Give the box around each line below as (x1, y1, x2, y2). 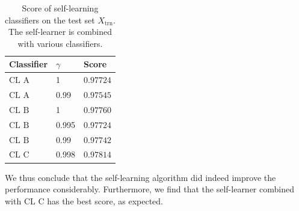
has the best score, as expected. (47, 194, 164, 207)
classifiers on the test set (5, 13, 95, 26)
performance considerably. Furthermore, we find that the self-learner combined (5, 183, 294, 195)
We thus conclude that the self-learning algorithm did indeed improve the (5, 171, 276, 183)
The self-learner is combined (8, 25, 112, 38)
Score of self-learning (22, 2, 99, 14)
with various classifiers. (17, 37, 103, 49)
